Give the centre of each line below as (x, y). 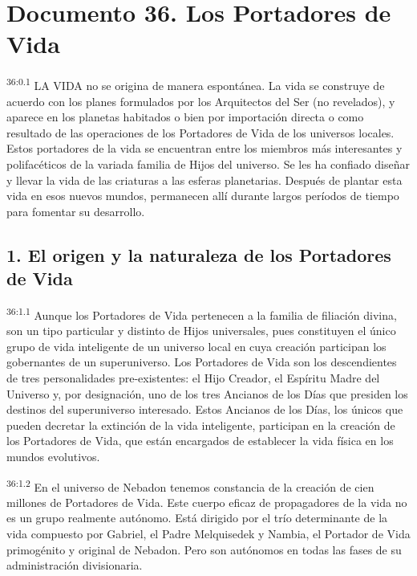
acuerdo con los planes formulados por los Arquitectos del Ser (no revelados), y (201, 101)
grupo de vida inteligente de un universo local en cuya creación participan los (196, 346)
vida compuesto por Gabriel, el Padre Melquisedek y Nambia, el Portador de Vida (208, 533)
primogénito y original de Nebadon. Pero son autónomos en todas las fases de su (204, 549)
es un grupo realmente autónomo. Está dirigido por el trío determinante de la (197, 518)
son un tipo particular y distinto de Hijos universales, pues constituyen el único (201, 331)
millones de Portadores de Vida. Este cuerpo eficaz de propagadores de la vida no (207, 502)
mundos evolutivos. (53, 456)
